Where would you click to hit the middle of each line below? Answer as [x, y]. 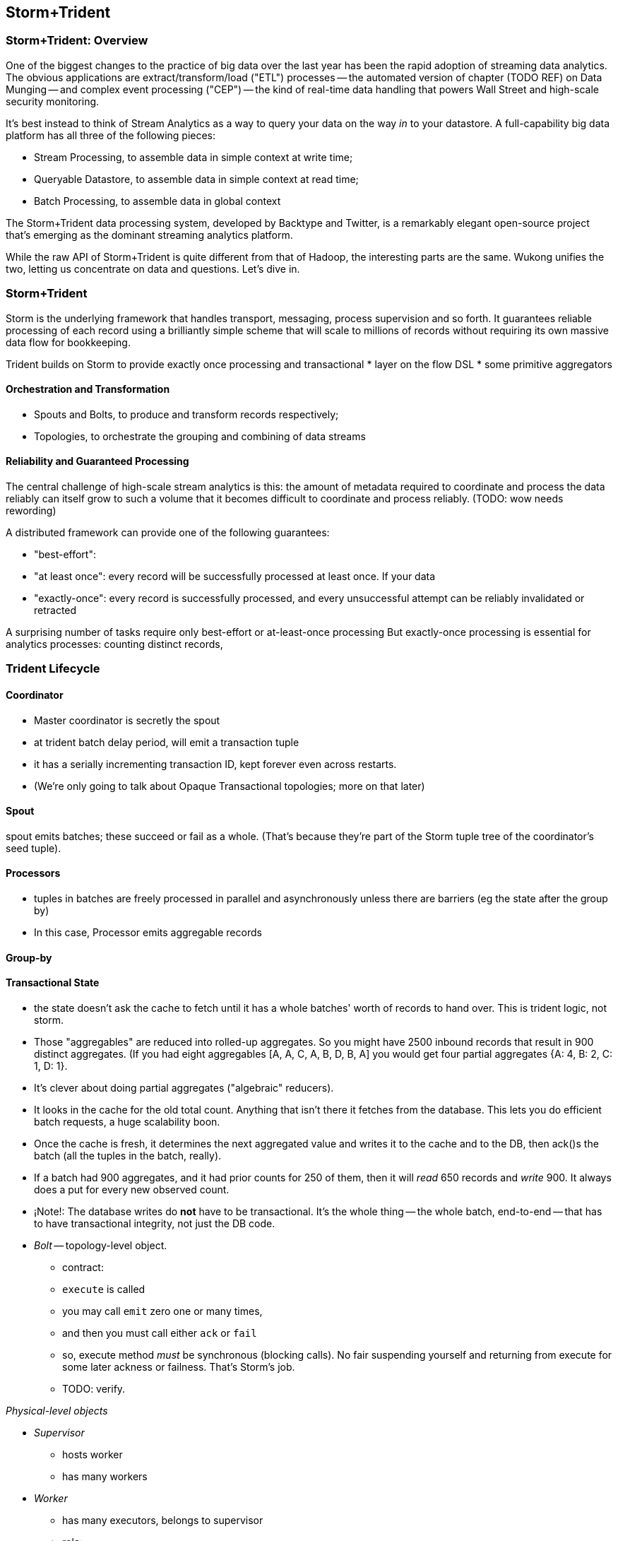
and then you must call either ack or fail [160, 1333]
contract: [83, 1267]
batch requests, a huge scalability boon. [127, 1121]
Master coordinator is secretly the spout [127, 720]
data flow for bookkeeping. [68, 342]
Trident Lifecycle [53, 669]
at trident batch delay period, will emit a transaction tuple [167, 742]
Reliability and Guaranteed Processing [97, 461]
